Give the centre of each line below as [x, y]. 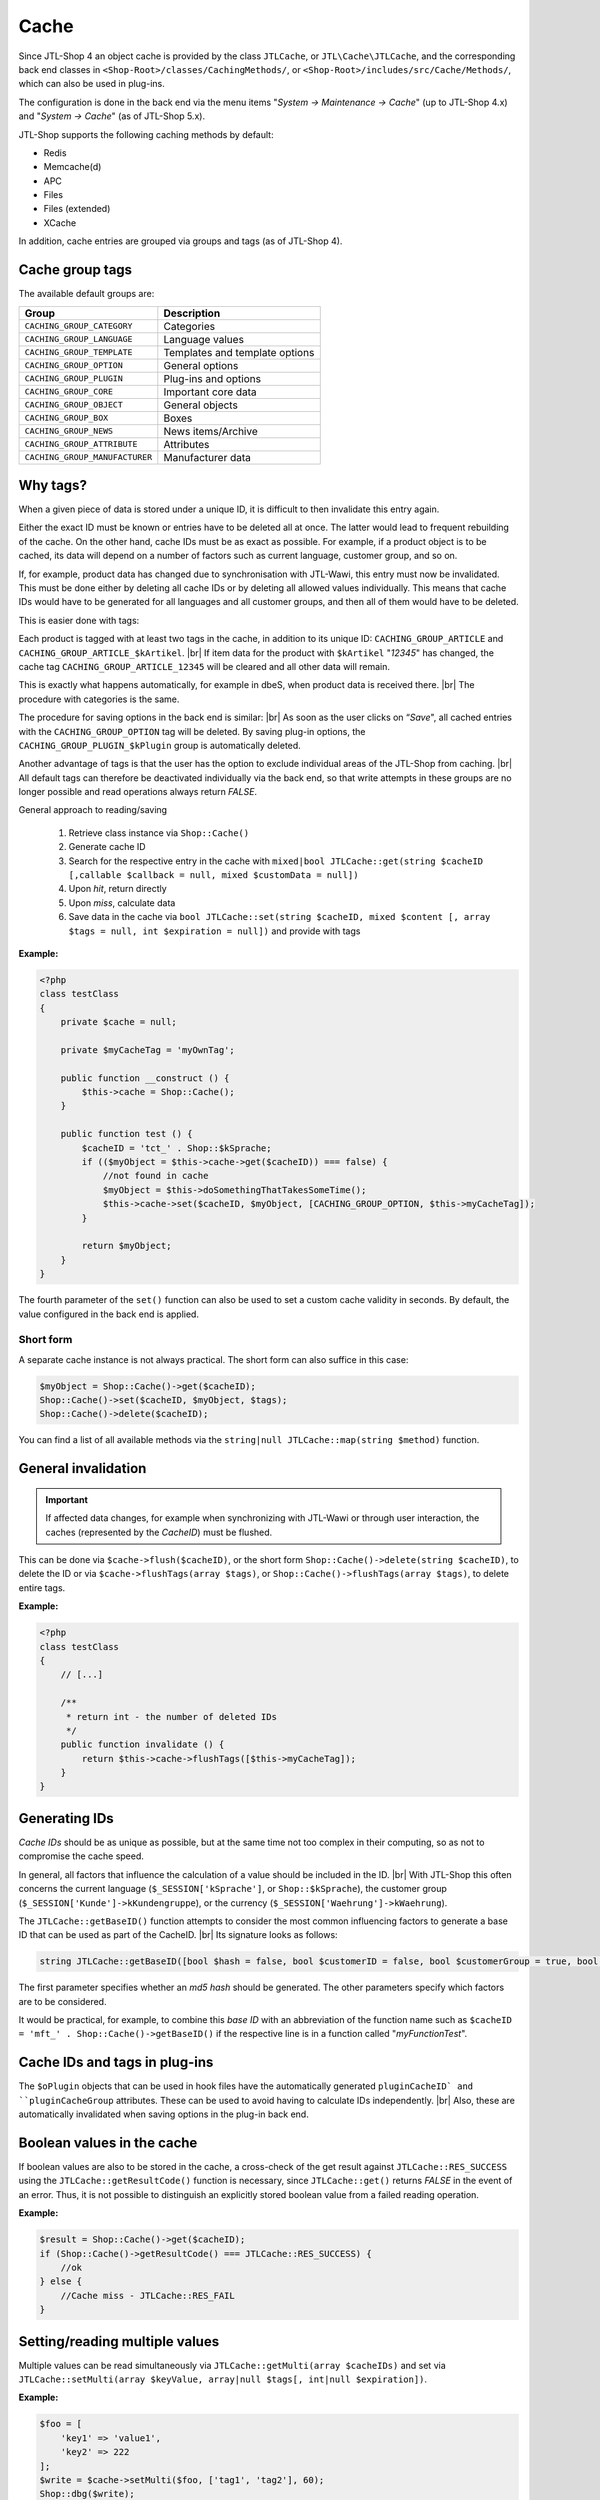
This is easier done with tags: [79, 620]
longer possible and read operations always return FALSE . [138, 792]
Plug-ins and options [212, 378]
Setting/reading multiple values [119, 2341]
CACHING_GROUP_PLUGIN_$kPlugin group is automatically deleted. [160, 745]
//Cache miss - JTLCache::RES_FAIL [147, 2295]
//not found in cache [155, 1176]
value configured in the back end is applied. [109, 1314]
